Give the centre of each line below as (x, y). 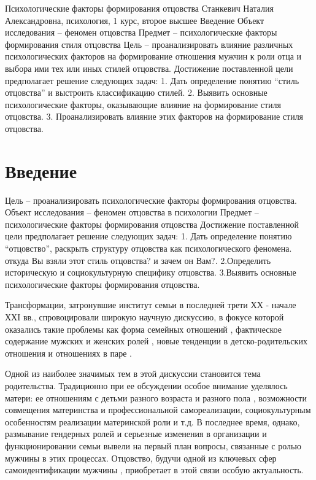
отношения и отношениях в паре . (68, 353)
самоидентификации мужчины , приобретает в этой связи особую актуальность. (154, 470)
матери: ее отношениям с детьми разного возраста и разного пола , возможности (156, 397)
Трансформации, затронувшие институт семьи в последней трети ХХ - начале (151, 305)
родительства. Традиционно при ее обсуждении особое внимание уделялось (146, 385)
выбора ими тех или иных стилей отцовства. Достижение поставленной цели (149, 68)
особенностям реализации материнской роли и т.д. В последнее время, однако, (152, 421)
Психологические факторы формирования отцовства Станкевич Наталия (139, 8)
